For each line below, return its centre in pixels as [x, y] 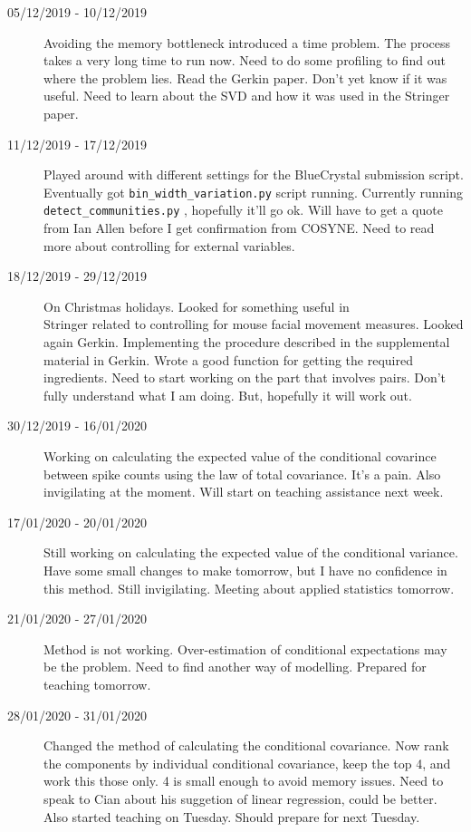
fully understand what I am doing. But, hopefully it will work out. [228, 395]
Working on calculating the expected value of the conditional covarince [240, 456]
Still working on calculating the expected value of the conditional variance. [251, 552]
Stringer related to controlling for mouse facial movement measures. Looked [254, 324]
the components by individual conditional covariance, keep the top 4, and [247, 763]
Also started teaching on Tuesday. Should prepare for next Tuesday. [232, 816]
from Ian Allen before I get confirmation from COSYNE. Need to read [239, 228]
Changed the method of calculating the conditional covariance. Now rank [246, 745]
